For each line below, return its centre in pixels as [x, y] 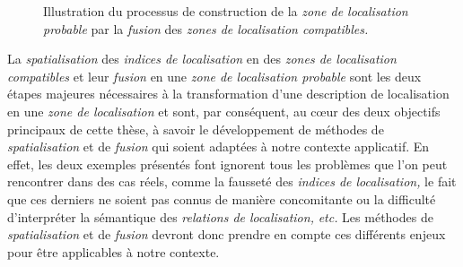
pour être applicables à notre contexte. [114, 251]
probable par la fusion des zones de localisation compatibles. [206, 28]
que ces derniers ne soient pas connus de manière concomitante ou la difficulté [222, 198]
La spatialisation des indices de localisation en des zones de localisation [202, 59]
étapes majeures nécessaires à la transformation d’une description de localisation [228, 94]
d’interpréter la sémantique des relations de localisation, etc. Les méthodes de [220, 216]
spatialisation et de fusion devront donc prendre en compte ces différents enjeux [227, 234]
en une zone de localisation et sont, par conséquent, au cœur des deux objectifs [224, 111]
